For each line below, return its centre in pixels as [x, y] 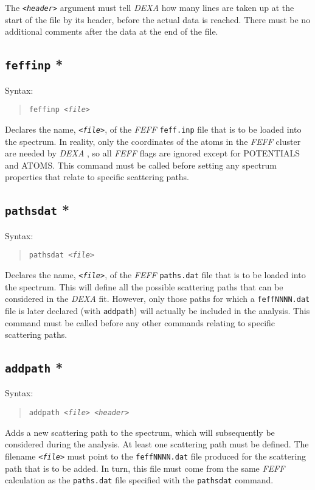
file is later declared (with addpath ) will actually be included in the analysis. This [157, 310]
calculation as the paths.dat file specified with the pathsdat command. [139, 480]
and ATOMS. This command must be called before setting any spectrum [141, 165]
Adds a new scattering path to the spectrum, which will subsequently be [140, 432]
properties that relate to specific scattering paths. [97, 177]
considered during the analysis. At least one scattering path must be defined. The [157, 444]
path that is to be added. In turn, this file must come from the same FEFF [145, 468]
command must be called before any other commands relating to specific [140, 322]
